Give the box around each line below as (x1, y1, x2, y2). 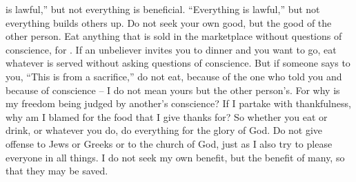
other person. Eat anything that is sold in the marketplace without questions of (6, 29, 342, 43)
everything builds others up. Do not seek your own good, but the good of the (6, 15, 332, 30)
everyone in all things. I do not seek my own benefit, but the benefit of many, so (6, 150, 345, 164)
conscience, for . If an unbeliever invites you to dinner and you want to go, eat (6, 42, 337, 56)
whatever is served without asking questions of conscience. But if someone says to (6, 56, 350, 70)
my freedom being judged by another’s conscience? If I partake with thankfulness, (6, 96, 351, 111)
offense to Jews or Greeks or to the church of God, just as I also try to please (6, 136, 333, 150)
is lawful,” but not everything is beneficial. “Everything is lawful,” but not (6, 2, 320, 16)
